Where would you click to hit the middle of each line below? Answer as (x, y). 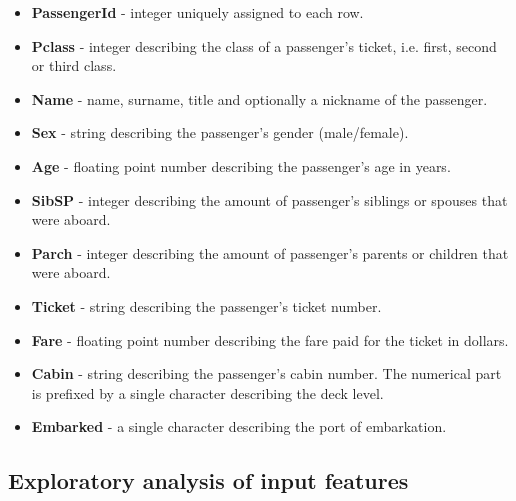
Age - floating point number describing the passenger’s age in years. (241, 165)
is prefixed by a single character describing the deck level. (207, 392)
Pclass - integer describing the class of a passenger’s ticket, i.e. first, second (264, 45)
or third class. (74, 65)
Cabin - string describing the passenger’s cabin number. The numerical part (266, 373)
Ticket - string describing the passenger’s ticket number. (206, 305)
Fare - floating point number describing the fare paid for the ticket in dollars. (270, 339)
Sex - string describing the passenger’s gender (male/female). (220, 132)
